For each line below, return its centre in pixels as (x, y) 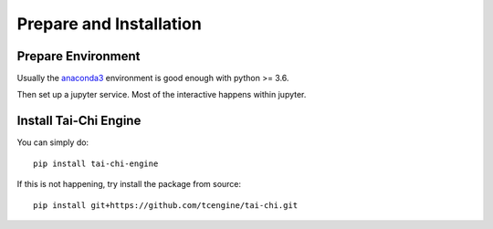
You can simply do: (53, 142)
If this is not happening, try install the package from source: (129, 184)
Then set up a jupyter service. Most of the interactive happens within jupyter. (162, 95)
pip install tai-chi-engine (96, 163)
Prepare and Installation (110, 24)
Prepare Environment (79, 56)
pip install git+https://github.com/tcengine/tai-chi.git (166, 205)
